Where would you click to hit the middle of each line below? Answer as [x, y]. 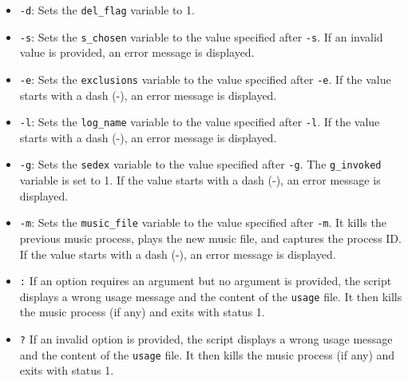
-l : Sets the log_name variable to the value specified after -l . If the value [200, 122]
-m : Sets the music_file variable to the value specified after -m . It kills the [203, 222]
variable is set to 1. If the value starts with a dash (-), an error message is [200, 180]
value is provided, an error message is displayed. [137, 52]
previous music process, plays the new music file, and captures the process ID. [210, 238]
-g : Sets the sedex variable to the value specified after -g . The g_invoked [200, 164]
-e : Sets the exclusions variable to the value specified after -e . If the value [205, 79]
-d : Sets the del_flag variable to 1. [107, 10]
